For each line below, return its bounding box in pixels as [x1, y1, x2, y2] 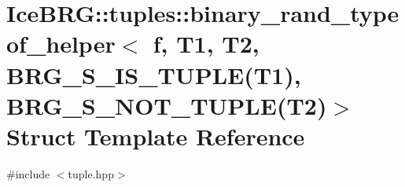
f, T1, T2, [153, 27, 260, 60]
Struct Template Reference [6, 119, 305, 152]
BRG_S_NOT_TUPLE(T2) [6, 89, 327, 121]
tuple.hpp [68, 165, 114, 181]
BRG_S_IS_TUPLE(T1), [6, 58, 301, 90]
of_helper [6, 27, 116, 60]
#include [6, 165, 50, 181]
